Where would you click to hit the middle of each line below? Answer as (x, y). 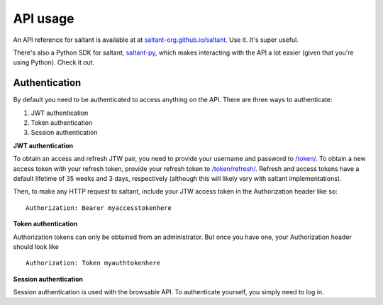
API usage (44, 18)
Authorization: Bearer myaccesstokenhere (99, 208)
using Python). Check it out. (54, 62)
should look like (36, 246)
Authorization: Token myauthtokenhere (93, 263)
